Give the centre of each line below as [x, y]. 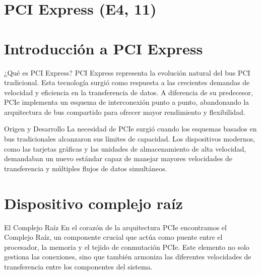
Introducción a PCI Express [104, 48]
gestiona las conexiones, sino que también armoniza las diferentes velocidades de [128, 257]
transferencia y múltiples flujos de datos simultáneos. [86, 168]
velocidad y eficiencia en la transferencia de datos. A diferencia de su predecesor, [128, 92]
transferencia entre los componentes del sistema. [78, 266]
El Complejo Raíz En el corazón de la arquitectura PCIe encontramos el [115, 227]
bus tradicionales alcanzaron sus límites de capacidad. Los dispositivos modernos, [130, 139]
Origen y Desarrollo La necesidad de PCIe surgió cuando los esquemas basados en [130, 129]
